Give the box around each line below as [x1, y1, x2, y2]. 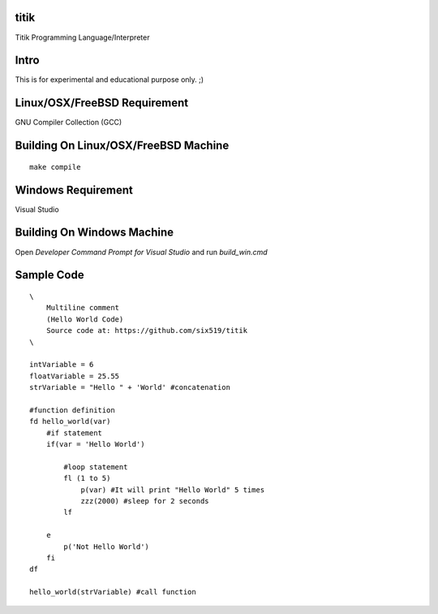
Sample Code [15, 268, 84, 282]
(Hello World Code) [45, 314, 124, 324]
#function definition [29, 405, 115, 414]
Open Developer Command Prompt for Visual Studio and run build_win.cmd [15, 247, 268, 257]
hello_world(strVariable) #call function [29, 587, 196, 597]
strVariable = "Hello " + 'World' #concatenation [29, 383, 231, 392]
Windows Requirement [15, 183, 134, 197]
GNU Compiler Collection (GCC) [15, 118, 122, 128]
